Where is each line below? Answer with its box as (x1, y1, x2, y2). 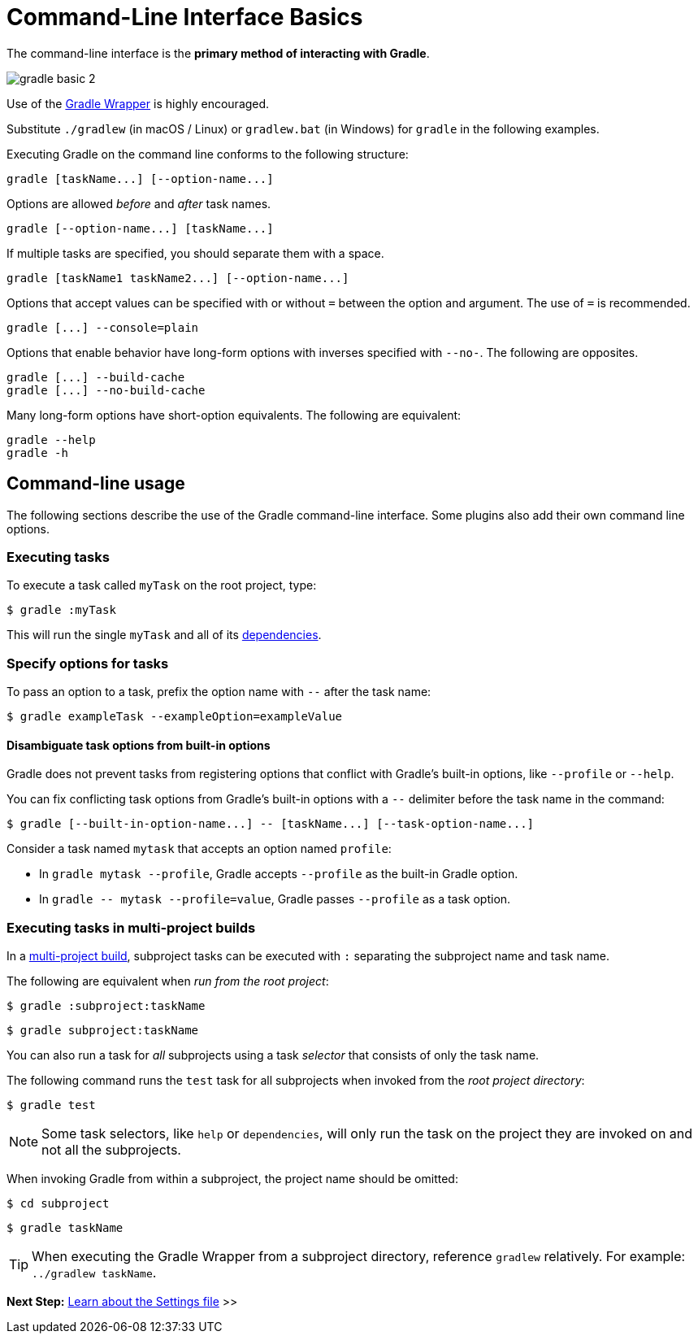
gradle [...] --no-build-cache (7, 383, 206, 397)
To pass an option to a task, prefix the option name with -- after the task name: (7, 685, 431, 699)
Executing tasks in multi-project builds (7, 919, 256, 936)
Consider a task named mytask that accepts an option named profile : (7, 842, 392, 856)
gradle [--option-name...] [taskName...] (7, 221, 274, 235)
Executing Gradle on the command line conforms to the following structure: (7, 146, 409, 161)
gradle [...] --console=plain (7, 320, 199, 334)
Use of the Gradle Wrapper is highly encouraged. (7, 96, 270, 111)
